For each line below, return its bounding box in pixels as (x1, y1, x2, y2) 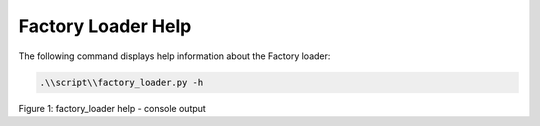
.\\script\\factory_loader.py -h (39, 76, 204, 88)
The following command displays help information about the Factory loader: (18, 50, 331, 62)
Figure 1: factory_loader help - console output (18, 102, 207, 114)
